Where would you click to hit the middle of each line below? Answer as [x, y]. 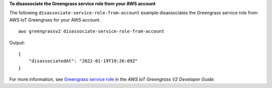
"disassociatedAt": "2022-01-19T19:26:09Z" [83, 61]
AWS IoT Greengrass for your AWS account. [55, 19]
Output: [17, 42]
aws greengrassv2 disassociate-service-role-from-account [91, 31]
